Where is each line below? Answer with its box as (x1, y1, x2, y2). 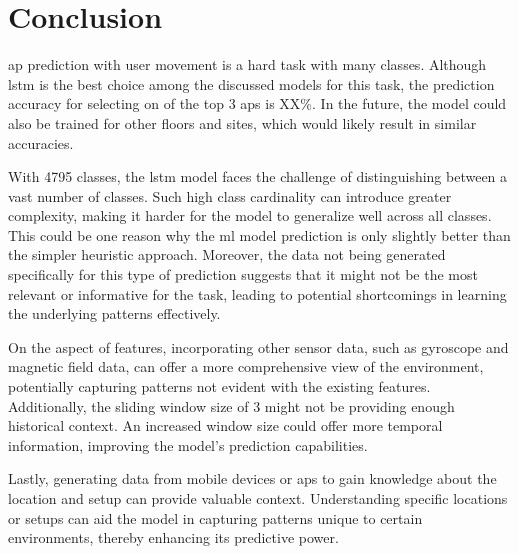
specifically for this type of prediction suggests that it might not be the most (8, 264, 478, 285)
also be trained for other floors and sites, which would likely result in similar (8, 112, 477, 133)
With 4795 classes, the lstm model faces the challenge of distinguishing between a (8, 166, 508, 187)
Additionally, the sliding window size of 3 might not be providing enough (8, 395, 455, 416)
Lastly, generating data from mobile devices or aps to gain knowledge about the (8, 468, 497, 489)
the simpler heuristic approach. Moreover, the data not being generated (8, 244, 446, 265)
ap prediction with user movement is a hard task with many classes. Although (8, 54, 487, 75)
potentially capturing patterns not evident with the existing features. (8, 376, 431, 397)
